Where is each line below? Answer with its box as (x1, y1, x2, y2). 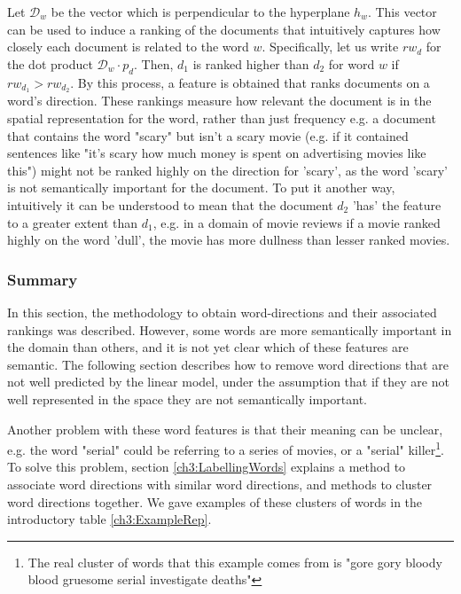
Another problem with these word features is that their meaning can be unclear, (7, 419, 443, 438)
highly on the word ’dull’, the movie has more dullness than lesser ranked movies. (7, 231, 450, 249)
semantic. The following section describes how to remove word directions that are (7, 355, 449, 373)
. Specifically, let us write (262, 37, 399, 56)
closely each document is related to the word (7, 37, 249, 56)
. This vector (367, 3, 437, 20)
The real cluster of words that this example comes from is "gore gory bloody (27, 552, 442, 571)
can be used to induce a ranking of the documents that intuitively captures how (7, 20, 441, 38)
